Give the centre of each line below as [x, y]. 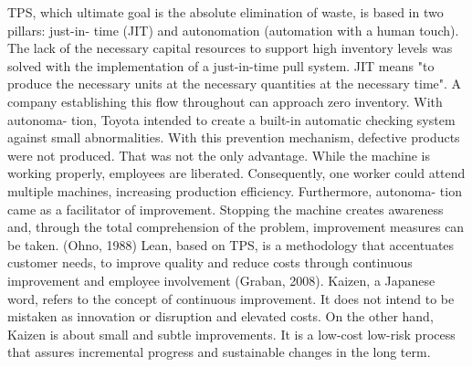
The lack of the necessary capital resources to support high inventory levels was [230, 48]
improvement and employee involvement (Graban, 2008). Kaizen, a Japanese [221, 280]
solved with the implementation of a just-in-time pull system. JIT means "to [221, 65]
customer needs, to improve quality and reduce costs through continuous [210, 262]
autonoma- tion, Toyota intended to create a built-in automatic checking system [231, 119]
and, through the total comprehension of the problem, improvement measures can [236, 227]
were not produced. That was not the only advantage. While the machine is [219, 155]
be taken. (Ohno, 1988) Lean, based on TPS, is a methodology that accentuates [231, 244]
